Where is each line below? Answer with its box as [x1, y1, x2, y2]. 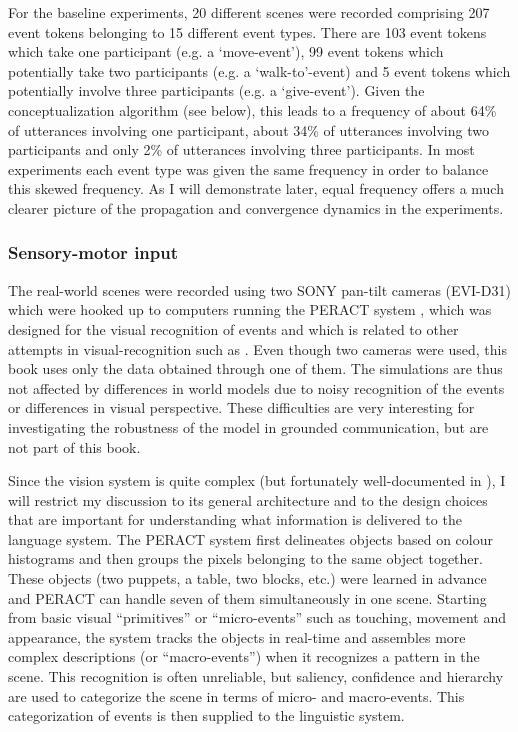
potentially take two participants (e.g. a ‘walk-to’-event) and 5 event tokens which [8, 60, 511, 81]
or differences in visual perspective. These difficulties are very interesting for [8, 397, 475, 418]
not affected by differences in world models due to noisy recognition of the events [8, 377, 505, 398]
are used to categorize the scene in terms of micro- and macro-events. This [8, 685, 465, 706]
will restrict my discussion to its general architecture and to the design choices [8, 489, 488, 510]
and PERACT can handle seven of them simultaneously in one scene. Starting [8, 587, 487, 608]
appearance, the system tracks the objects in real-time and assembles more [8, 626, 466, 647]
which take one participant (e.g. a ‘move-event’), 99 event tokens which [8, 41, 444, 62]
